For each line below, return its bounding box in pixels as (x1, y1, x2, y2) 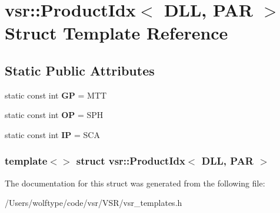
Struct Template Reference (5, 21, 228, 45)
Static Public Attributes (5, 61, 155, 79)
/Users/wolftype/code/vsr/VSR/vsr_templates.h (5, 196, 182, 209)
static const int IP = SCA (5, 128, 100, 140)
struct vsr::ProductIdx (76, 153, 185, 168)
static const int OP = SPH (5, 109, 104, 121)
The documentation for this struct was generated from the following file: (5, 176, 265, 189)
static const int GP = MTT (5, 89, 107, 101)
